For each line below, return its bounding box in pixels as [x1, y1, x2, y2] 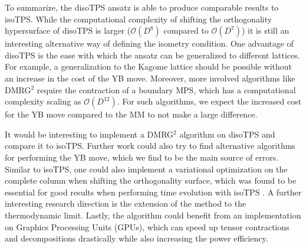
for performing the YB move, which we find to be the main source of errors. [5, 151, 279, 163]
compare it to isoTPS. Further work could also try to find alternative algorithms [5, 139, 295, 152]
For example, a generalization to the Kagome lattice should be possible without [5, 60, 292, 73]
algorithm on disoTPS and [179, 128, 275, 140]
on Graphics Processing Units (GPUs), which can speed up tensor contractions [5, 220, 289, 233]
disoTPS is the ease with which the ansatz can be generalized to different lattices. [5, 48, 300, 61]
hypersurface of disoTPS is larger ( [5, 24, 131, 37]
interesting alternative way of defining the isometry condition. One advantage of [5, 37, 294, 50]
